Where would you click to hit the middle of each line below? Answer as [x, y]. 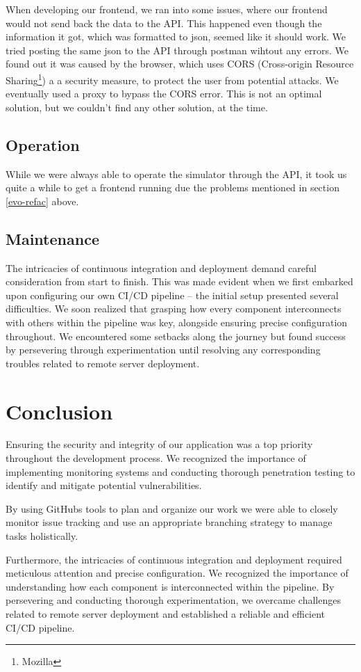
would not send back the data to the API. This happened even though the [164, 23]
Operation [43, 144]
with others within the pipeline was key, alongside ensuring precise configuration [177, 322]
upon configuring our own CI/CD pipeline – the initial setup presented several [172, 295]
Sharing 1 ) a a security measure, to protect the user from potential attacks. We [172, 79]
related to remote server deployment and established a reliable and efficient [166, 614]
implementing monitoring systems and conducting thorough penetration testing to [180, 471]
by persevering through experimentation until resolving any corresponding [163, 350]
